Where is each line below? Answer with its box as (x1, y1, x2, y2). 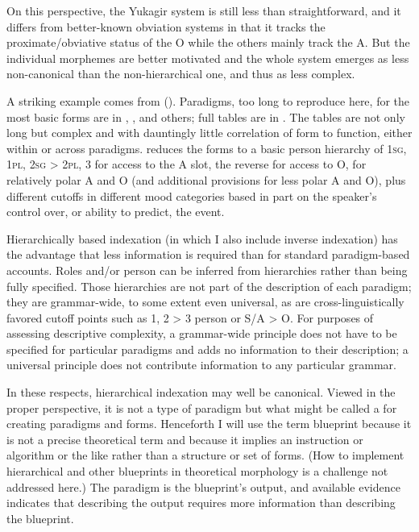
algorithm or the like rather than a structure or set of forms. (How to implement (6, 447, 404, 463)
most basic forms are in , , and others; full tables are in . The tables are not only (6, 108, 405, 125)
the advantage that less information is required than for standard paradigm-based (6, 246, 410, 263)
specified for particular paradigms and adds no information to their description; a (6, 340, 409, 357)
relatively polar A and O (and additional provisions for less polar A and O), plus (6, 171, 406, 188)
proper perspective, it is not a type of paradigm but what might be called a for (6, 399, 397, 416)
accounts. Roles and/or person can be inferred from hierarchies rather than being (6, 261, 408, 278)
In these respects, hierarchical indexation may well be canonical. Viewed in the (6, 384, 396, 401)
